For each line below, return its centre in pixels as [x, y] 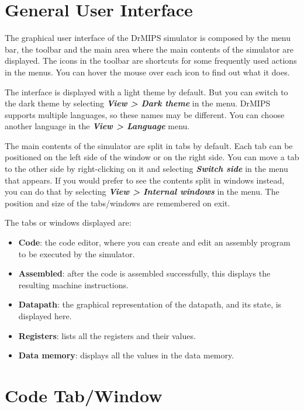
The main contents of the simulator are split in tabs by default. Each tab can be [149, 145]
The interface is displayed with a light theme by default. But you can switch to [146, 91]
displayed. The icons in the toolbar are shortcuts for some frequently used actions [151, 61]
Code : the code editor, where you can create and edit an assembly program [154, 242]
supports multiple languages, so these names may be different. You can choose [145, 114]
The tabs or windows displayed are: [68, 222]
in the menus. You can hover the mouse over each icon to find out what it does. [147, 72]
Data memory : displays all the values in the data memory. [126, 355]
